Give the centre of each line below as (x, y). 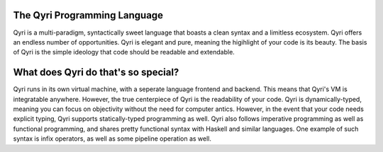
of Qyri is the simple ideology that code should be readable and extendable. (124, 52)
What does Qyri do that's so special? (96, 72)
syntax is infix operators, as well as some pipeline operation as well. (112, 139)
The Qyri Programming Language (88, 15)
